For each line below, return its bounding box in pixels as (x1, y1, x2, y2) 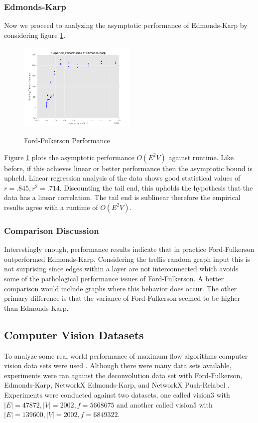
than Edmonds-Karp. (4, 302, 69, 313)
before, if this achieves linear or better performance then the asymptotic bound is (4, 163, 253, 173)
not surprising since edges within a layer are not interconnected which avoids (4, 263, 239, 274)
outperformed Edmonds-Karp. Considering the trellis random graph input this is (4, 253, 251, 264)
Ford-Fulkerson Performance (24, 135, 110, 145)
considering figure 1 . (4, 29, 66, 40)
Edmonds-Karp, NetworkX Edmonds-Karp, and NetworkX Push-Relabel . (4, 380, 230, 390)
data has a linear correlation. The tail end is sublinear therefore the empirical (4, 192, 241, 203)
